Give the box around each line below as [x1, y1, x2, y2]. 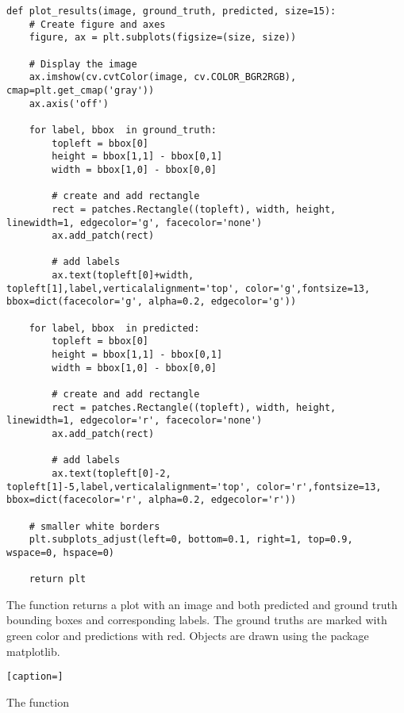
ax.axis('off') [29, 98, 109, 109]
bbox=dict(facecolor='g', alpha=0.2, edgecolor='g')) [6, 296, 297, 308]
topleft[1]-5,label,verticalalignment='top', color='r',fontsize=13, [6, 481, 382, 493]
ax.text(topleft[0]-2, [52, 467, 171, 479]
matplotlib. [6, 642, 60, 659]
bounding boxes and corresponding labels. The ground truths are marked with [6, 611, 387, 628]
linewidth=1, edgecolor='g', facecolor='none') [6, 217, 263, 228]
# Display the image [29, 58, 137, 70]
